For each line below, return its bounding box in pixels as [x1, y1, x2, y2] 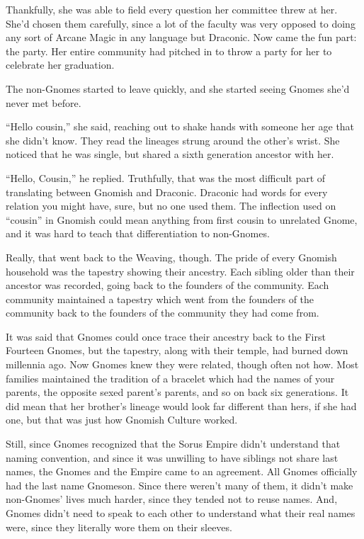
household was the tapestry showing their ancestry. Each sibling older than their [6, 263, 355, 278]
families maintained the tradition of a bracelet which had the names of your [6, 370, 335, 385]
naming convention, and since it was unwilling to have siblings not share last [6, 450, 339, 465]
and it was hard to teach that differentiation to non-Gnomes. [6, 226, 270, 241]
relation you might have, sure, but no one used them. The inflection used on [6, 198, 336, 213]
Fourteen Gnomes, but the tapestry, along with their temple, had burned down [6, 343, 348, 358]
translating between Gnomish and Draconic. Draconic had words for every [6, 184, 328, 199]
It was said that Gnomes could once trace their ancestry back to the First [6, 329, 326, 344]
